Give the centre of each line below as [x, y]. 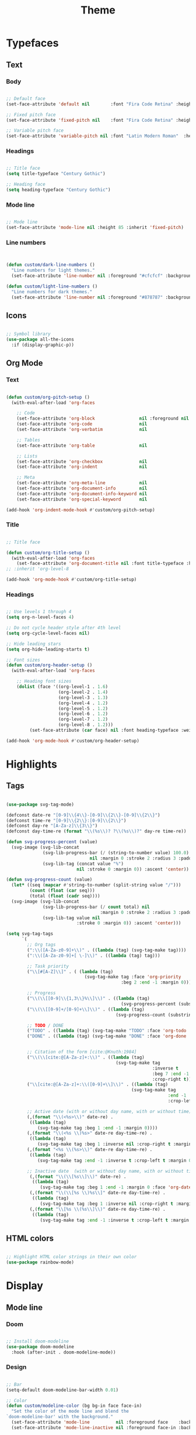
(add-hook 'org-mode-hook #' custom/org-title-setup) [71, 580]
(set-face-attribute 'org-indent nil [82, 467]
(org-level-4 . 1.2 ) [83, 703]
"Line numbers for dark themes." [52, 292]
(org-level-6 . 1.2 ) [83, 714]
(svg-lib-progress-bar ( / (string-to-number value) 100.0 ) [116, 852]
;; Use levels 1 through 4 [39, 612]
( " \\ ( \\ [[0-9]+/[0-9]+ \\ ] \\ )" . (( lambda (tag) [86, 1009]
